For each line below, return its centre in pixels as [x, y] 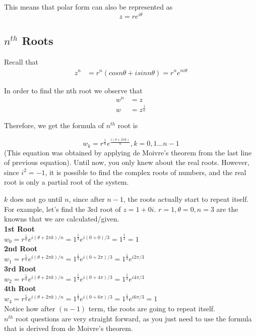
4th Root [20, 288]
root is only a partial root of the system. [67, 182]
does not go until [36, 199]
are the [227, 209]
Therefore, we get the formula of [54, 125]
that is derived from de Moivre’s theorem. [69, 328]
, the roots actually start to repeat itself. [186, 199]
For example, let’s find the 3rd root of [62, 209]
